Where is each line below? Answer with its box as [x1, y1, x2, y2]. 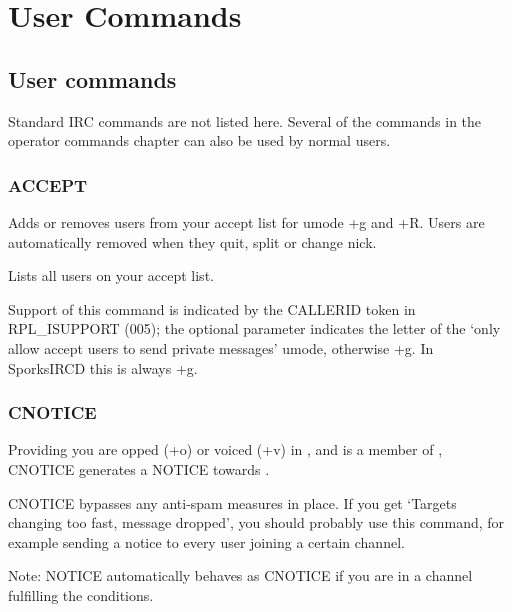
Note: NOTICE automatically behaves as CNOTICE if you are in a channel [8, 565, 473, 586]
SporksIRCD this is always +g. [8, 357, 198, 378]
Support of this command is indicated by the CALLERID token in [8, 298, 416, 319]
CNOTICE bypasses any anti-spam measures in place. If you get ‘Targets [8, 492, 457, 513]
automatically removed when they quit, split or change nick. [8, 231, 377, 252]
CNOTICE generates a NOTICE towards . [8, 458, 270, 479]
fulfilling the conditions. [8, 584, 154, 605]
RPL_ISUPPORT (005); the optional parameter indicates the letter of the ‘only [8, 318, 501, 339]
